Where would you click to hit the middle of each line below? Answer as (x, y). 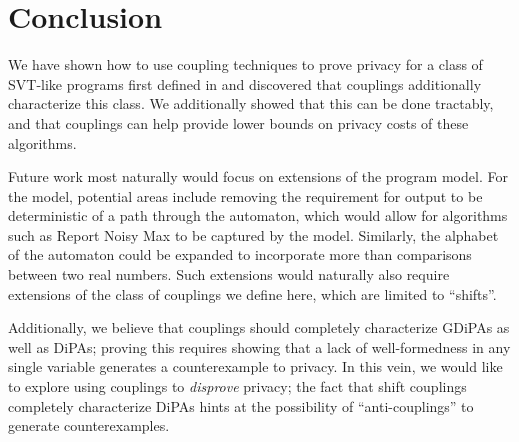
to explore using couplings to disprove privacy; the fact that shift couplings (237, 386)
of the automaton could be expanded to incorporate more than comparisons (240, 254)
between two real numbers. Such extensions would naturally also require (229, 274)
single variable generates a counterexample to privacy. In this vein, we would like (255, 366)
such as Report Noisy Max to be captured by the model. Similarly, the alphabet (253, 234)
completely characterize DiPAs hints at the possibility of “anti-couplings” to (241, 405)
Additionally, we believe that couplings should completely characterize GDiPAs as (259, 327)
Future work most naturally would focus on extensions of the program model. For (258, 176)
